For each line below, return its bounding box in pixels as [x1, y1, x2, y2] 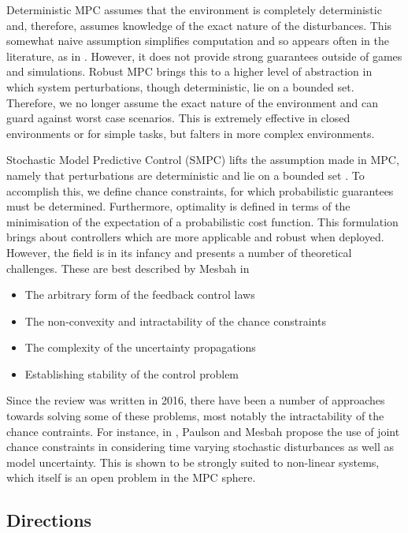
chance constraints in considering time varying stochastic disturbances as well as [6, 438, 394, 455]
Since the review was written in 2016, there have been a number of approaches [6, 392, 385, 408]
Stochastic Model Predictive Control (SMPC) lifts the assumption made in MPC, [6, 151, 399, 168]
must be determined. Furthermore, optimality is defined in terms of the [6, 198, 351, 214]
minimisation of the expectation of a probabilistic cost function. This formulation [6, 213, 399, 229]
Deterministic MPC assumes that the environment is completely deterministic [6, 2, 382, 17]
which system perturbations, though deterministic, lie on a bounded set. [6, 78, 354, 95]
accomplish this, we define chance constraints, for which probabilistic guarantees [6, 182, 394, 199]
